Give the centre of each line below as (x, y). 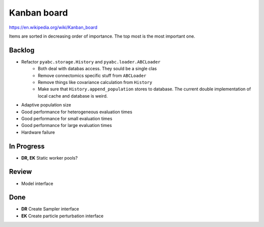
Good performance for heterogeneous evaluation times (77, 112)
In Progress (27, 146)
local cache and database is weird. (73, 96)
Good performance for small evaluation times (67, 118)
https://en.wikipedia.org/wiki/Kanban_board (53, 27)
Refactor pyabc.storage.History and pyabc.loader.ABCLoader (91, 62)
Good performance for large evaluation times (66, 125)
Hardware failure (38, 132)
